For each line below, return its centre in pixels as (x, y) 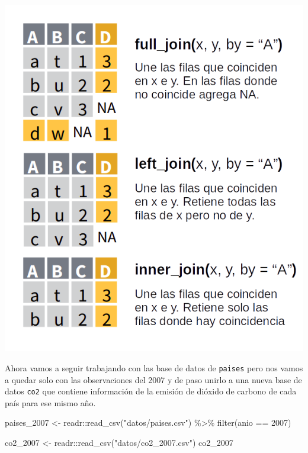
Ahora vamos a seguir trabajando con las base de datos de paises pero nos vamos (154, 367)
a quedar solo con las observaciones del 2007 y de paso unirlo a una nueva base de (153, 379)
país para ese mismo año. (50, 402)
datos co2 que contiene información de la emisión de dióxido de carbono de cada (151, 391)
